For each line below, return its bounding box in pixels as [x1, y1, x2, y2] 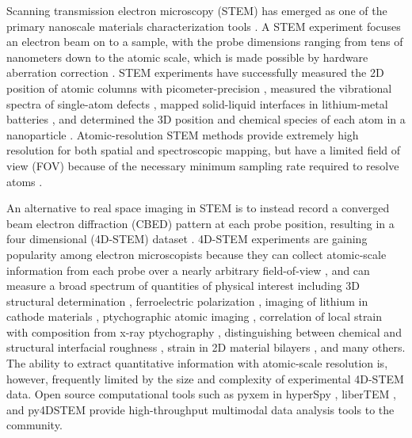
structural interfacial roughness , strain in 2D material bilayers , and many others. [6, 339, 406, 356]
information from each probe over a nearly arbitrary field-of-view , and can [6, 261, 370, 278]
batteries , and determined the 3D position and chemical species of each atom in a [6, 111, 406, 128]
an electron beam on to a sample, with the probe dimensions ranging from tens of [6, 33, 403, 50]
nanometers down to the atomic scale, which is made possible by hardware [6, 48, 368, 65]
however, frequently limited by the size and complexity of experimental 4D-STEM [6, 370, 404, 387]
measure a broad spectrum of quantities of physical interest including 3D [6, 277, 360, 294]
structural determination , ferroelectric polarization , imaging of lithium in [6, 292, 368, 309]
